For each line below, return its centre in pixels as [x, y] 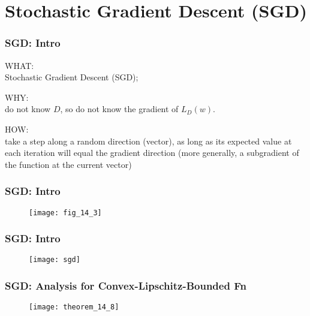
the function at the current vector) [68, 164]
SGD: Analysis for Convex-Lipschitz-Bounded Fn [126, 286]
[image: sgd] [55, 260]
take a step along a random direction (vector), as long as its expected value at [148, 141]
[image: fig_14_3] [65, 213]
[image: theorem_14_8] [74, 307]
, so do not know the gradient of [119, 109]
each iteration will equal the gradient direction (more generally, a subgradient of [152, 153]
